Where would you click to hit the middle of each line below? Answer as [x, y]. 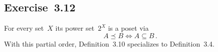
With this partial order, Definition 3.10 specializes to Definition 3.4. [110, 43]
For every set [24, 28]
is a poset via [128, 28]
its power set [75, 28]
